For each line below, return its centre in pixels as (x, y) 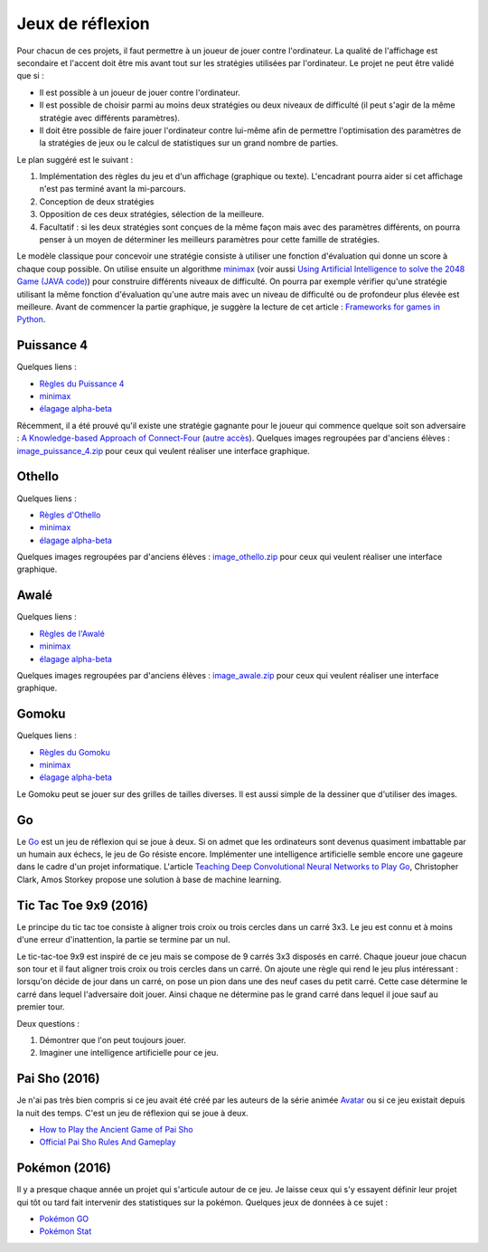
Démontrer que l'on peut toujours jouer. (113, 1039)
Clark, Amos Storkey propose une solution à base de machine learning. (149, 879)
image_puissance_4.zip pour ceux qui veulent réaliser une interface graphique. (164, 451)
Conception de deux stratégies (97, 201)
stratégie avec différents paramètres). (110, 118)
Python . (31, 319)
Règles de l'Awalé (72, 633)
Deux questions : (48, 1023)
